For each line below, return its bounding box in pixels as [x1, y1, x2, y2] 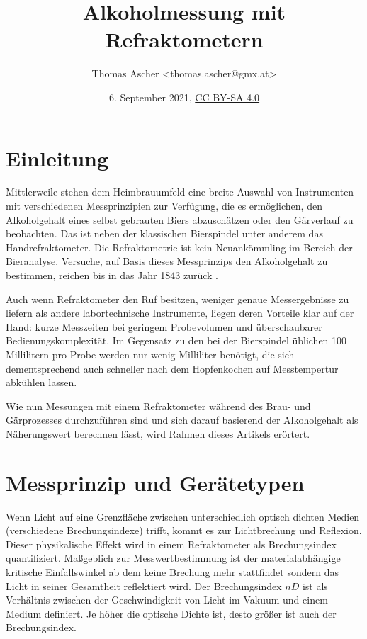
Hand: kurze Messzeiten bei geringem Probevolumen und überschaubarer [6, 319, 322, 334]
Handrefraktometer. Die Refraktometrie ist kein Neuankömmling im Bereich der [6, 239, 353, 254]
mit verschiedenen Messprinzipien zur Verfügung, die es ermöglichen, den [6, 198, 322, 213]
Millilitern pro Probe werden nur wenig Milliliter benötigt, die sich [6, 346, 295, 361]
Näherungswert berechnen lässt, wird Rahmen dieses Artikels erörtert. [6, 426, 310, 441]
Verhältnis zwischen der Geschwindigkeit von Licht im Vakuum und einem [6, 592, 328, 607]
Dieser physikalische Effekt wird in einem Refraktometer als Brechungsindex [6, 536, 337, 551]
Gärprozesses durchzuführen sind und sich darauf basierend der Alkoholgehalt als [6, 412, 358, 427]
